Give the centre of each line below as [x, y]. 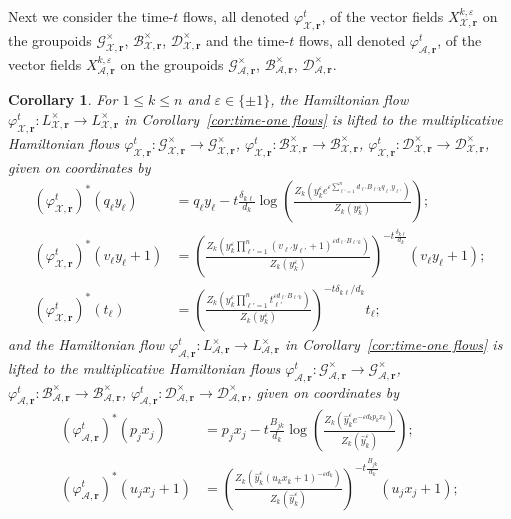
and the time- [247, 39]
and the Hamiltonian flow [86, 344]
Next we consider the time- [91, 16]
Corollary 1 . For [63, 99]
